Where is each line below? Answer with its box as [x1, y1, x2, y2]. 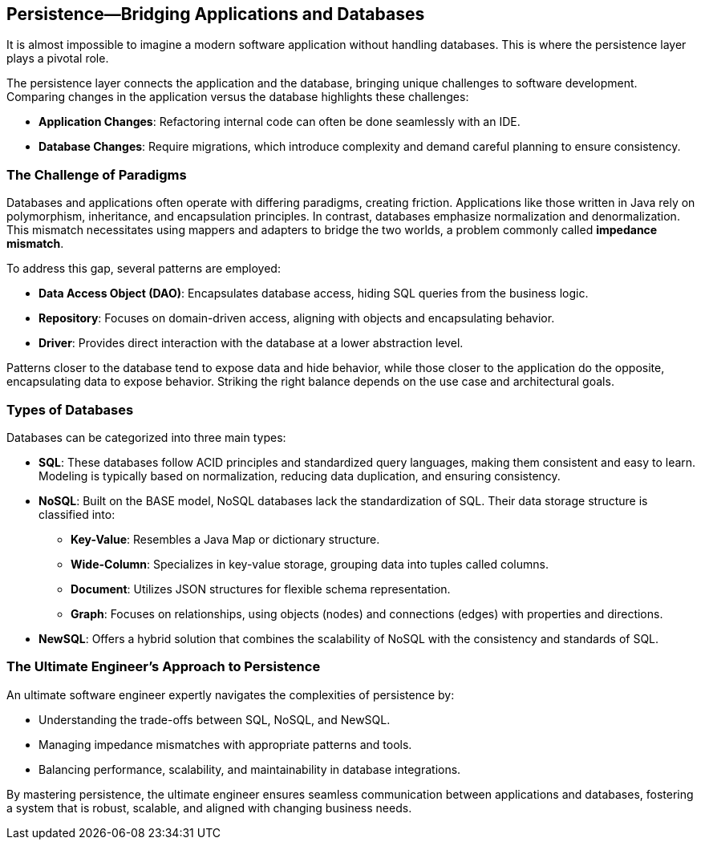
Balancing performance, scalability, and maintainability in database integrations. [38, 762, 461, 776]
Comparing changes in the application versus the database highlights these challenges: [6, 90, 469, 104]
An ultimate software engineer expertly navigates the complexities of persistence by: [6, 687, 455, 702]
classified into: [38, 507, 115, 521]
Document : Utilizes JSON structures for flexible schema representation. [71, 581, 451, 596]
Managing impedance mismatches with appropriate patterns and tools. [38, 737, 412, 751]
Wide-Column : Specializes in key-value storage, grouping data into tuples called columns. [71, 557, 549, 571]
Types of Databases [6, 401, 134, 418]
